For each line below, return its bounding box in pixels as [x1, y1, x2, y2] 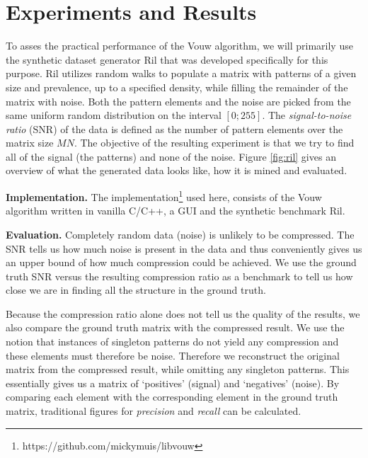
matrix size [6, 135, 54, 150]
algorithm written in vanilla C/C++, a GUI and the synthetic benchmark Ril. [6, 203, 345, 218]
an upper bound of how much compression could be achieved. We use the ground [6, 255, 357, 270]
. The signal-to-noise [262, 108, 352, 122]
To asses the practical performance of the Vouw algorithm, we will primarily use [6, 38, 353, 53]
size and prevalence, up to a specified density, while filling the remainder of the [6, 79, 348, 94]
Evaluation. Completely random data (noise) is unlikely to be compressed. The [6, 227, 355, 241]
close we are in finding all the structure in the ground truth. [6, 282, 266, 297]
